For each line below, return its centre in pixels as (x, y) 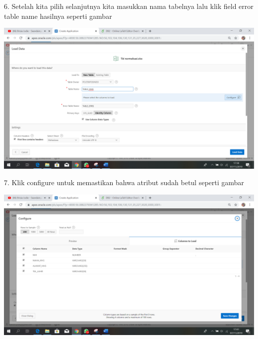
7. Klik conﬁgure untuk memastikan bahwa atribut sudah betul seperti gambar (124, 182)
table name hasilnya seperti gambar (58, 16)
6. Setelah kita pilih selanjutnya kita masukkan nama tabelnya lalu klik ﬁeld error (129, 6)
